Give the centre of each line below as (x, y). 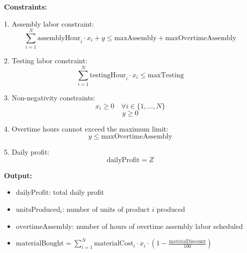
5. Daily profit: (27, 152)
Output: (18, 175)
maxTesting (166, 75)
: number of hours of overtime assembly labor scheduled (157, 226)
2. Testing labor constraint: (46, 60)
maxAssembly (136, 38)
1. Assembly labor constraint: (49, 23)
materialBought (40, 244)
